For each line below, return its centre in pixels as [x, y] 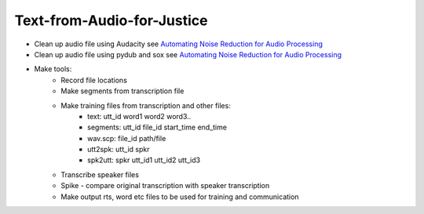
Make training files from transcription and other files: [146, 105]
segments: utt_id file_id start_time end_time [157, 127]
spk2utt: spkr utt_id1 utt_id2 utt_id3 [144, 160]
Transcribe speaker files [100, 174]
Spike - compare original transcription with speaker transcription [165, 186]
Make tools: [53, 69]
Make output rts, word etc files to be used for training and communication [180, 197]
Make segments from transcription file [122, 91]
